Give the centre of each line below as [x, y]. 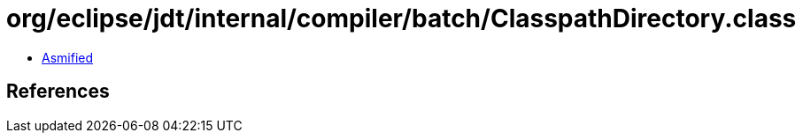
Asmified [68, 57]
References [58, 92]
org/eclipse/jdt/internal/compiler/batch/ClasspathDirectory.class [401, 18]
